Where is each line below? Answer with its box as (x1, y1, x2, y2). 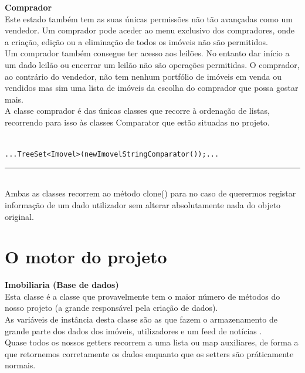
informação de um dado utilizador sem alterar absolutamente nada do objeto (5, 198, 281, 211)
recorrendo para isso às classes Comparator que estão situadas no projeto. (5, 116, 270, 128)
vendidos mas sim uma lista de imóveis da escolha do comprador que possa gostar (5, 82, 299, 94)
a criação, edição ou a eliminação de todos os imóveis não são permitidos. (5, 35, 268, 48)
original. (5, 210, 34, 222)
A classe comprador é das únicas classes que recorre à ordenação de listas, (5, 104, 270, 117)
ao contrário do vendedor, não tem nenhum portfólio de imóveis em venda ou (5, 70, 282, 82)
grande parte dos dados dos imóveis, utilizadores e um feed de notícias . (5, 324, 262, 337)
